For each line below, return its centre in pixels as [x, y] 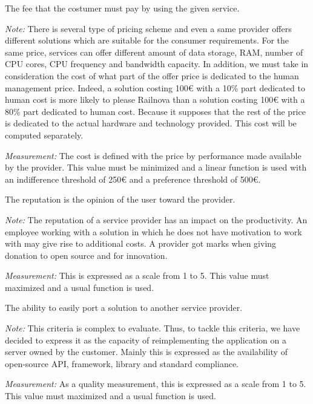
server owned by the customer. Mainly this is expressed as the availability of [146, 352]
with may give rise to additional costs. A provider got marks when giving [141, 243]
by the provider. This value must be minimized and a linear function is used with [156, 167]
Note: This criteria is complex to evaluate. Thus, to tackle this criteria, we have [153, 328]
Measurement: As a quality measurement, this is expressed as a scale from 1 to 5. [156, 384]
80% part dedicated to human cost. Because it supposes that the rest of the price [155, 111]
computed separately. [44, 135]
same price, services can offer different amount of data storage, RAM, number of [154, 52]
